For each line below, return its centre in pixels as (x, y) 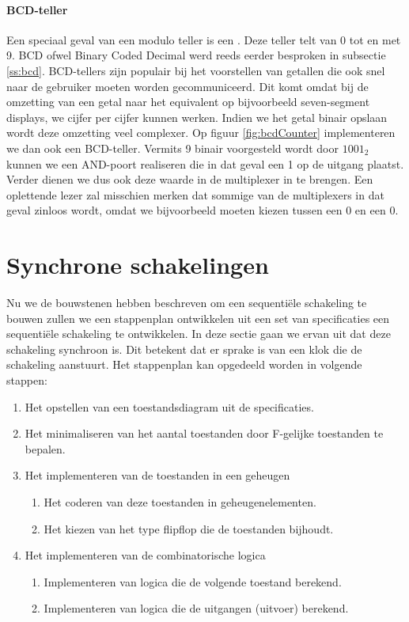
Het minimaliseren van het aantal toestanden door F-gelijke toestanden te (204, 433)
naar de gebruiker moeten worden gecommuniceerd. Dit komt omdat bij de (187, 86)
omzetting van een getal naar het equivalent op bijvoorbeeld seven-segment (188, 102)
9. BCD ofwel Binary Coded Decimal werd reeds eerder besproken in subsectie (196, 55)
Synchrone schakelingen (138, 265)
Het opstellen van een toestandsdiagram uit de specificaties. (169, 406)
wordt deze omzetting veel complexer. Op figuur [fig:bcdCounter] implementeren (201, 133)
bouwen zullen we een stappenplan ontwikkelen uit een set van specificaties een (198, 318)
